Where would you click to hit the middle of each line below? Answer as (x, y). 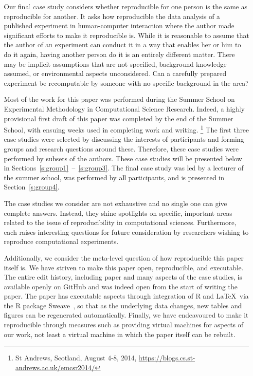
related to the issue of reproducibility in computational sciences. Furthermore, (120, 222)
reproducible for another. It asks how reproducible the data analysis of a (112, 16)
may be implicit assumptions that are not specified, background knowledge (115, 64)
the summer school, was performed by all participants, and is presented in (114, 177)
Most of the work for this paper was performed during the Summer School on (119, 99)
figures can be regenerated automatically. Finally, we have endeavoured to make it (126, 315)
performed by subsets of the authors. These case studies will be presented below (123, 158)
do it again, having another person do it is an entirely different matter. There (119, 54)
